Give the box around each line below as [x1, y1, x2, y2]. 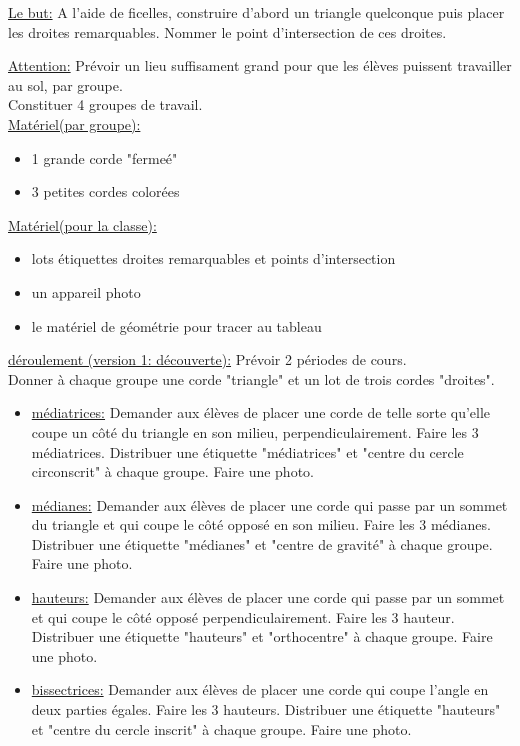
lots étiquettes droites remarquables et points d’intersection [31, 248, 396, 269]
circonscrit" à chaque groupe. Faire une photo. [31, 461, 314, 482]
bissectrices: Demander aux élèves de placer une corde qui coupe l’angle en [31, 679, 489, 700]
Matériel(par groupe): [8, 113, 141, 134]
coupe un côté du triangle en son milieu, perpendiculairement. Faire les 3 [31, 421, 479, 442]
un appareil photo [31, 281, 141, 302]
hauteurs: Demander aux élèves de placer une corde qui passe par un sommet [31, 587, 505, 608]
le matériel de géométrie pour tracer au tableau [31, 315, 322, 336]
